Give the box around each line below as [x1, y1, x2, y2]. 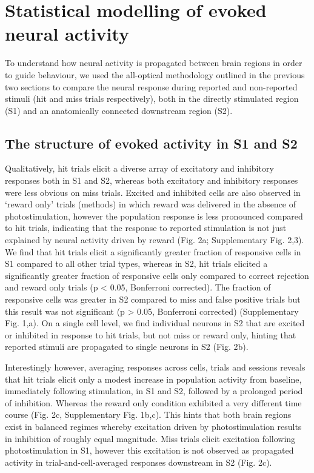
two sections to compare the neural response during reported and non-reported [5, 80, 298, 93]
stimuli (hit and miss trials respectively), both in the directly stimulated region [5, 92, 299, 105]
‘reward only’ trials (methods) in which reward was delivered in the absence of [5, 198, 296, 210]
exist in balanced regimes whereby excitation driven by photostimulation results [5, 420, 302, 432]
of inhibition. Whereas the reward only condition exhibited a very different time [5, 396, 302, 409]
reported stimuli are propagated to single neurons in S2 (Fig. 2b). [5, 340, 249, 353]
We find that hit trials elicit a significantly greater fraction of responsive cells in [5, 245, 301, 258]
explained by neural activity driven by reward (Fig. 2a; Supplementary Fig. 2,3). [5, 233, 304, 246]
